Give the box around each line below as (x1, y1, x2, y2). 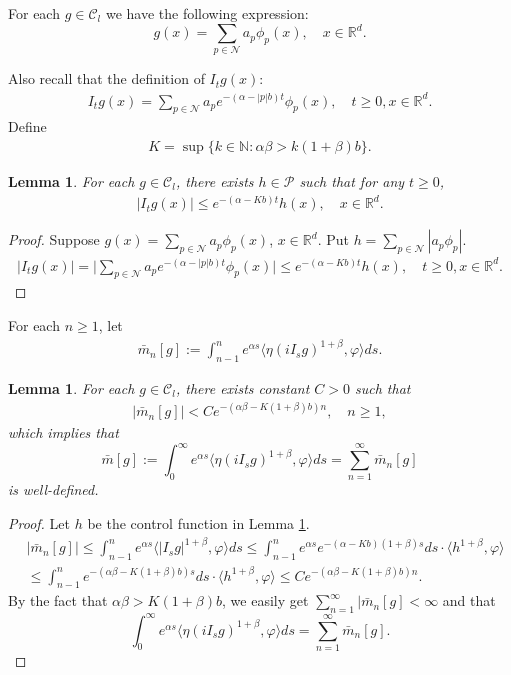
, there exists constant (175, 377, 310, 398)
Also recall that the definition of (8, 68, 205, 89)
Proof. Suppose (8, 229, 100, 250)
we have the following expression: (105, 3, 309, 23)
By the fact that (8, 590, 108, 611)
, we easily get (222, 590, 309, 611)
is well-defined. (8, 479, 99, 500)
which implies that (8, 422, 119, 443)
